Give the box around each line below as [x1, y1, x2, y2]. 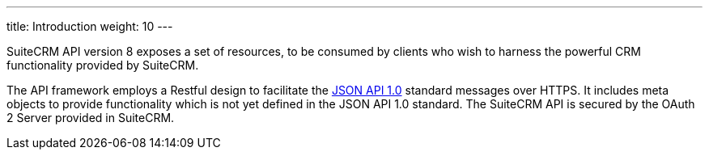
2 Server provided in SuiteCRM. [6, 111, 175, 124]
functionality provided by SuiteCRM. [6, 58, 199, 72]
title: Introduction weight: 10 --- [6, 19, 173, 33]
